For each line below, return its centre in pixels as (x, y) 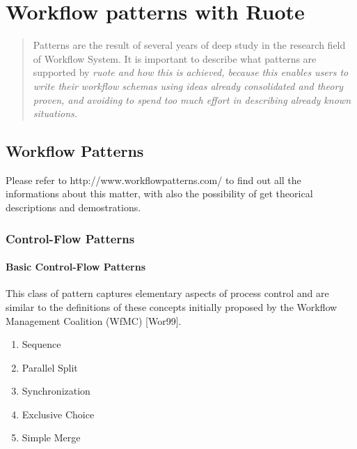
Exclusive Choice (58, 414)
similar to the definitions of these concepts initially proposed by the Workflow (172, 306)
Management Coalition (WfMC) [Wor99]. (94, 320)
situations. (55, 113)
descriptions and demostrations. (73, 207)
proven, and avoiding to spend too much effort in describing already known (192, 99)
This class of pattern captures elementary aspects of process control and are (167, 293)
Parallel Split (50, 367)
